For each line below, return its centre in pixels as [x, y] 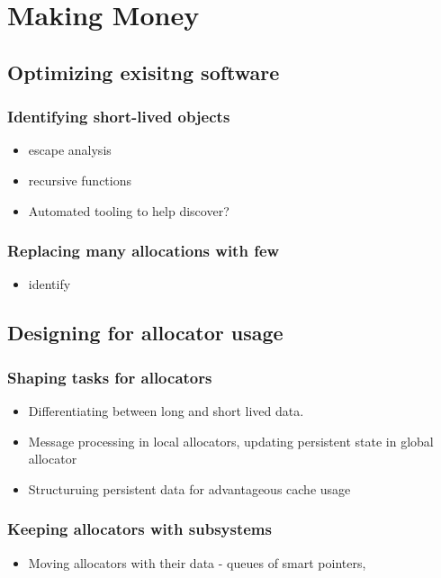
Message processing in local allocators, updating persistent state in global [231, 441]
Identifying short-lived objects [119, 117]
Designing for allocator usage [145, 333]
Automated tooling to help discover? [129, 210]
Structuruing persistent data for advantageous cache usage [189, 488]
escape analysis [70, 150]
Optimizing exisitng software [144, 72]
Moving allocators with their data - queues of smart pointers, [197, 562]
